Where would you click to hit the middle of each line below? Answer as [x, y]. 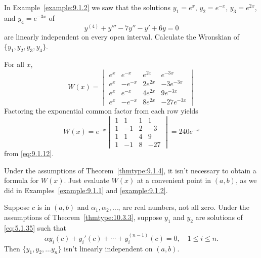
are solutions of [219, 217]
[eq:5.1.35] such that [35, 227]
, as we [246, 180]
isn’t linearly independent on [108, 248]
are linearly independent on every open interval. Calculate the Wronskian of [122, 36]
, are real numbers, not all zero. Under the [184, 207]
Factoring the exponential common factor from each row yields [101, 111]
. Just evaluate [86, 180]
